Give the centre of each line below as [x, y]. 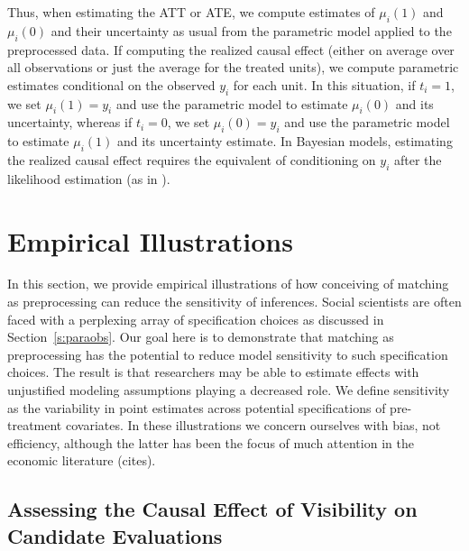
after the [418, 159]
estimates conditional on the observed [111, 84]
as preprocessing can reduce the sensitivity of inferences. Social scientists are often [234, 302]
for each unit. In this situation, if [324, 84]
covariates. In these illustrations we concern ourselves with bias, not [253, 425]
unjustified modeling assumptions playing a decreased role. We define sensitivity [229, 390]
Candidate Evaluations [115, 535]
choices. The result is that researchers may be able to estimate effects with [213, 372]
